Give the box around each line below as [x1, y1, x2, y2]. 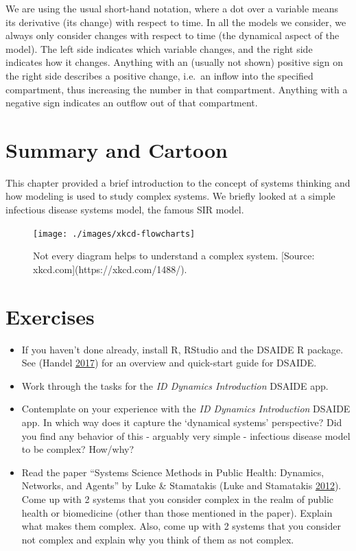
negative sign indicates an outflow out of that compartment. [5, 95, 258, 110]
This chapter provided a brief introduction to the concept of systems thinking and [5, 175, 351, 189]
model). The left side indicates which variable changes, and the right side [5, 41, 313, 56]
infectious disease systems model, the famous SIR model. [5, 202, 244, 217]
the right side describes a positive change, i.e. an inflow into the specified [5, 68, 313, 82]
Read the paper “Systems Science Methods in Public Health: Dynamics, [21, 465, 324, 479]
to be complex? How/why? [21, 442, 134, 456]
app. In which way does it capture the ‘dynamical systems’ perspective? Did [21, 415, 342, 429]
